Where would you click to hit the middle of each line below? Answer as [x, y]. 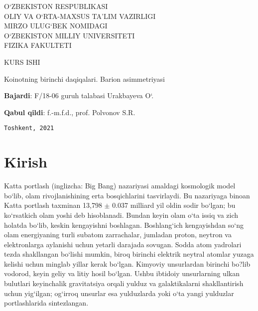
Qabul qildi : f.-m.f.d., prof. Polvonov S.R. [70, 112]
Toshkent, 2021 [29, 128]
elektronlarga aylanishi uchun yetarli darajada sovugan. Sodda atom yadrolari [123, 244]
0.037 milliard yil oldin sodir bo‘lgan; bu [174, 205]
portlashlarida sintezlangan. [46, 303]
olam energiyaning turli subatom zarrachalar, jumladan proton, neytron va [118, 234]
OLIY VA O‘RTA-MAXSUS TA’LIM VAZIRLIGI [80, 16]
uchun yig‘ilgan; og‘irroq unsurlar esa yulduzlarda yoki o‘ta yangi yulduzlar [119, 293]
